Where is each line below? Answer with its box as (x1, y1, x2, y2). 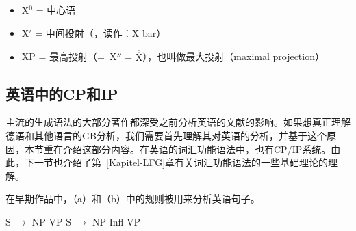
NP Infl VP (92, 214, 141, 228)
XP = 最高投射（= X (21, 49, 117, 64)
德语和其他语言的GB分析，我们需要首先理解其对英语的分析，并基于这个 (5, 128, 327, 143)
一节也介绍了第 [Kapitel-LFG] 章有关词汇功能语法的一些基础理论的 (34, 155, 329, 169)
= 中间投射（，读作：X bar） (35, 25, 166, 40)
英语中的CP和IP (5, 83, 118, 104)
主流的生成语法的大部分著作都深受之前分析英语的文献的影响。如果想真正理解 (5, 115, 351, 129)
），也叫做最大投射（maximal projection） (142, 49, 325, 64)
